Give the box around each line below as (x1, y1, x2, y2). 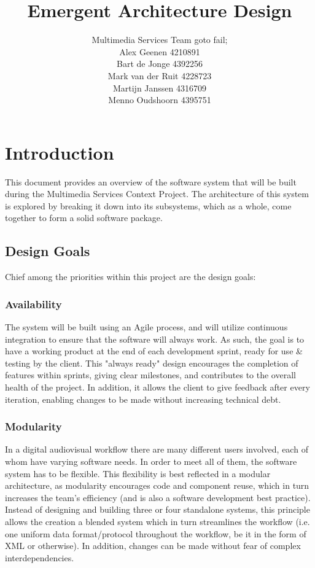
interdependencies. (5, 551, 74, 564)
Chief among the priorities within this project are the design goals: (5, 270, 256, 283)
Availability (5, 296, 62, 311)
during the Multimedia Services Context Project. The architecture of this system (5, 187, 309, 200)
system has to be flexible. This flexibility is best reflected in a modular (5, 467, 271, 480)
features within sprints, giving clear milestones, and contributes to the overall (5, 368, 296, 381)
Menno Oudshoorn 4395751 (108, 93, 211, 106)
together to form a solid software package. (5, 211, 163, 224)
